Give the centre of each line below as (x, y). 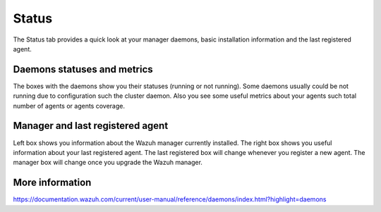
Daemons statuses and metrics (83, 69)
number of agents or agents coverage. (69, 106)
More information (52, 183)
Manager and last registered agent (91, 126)
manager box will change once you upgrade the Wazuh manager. (108, 163)
